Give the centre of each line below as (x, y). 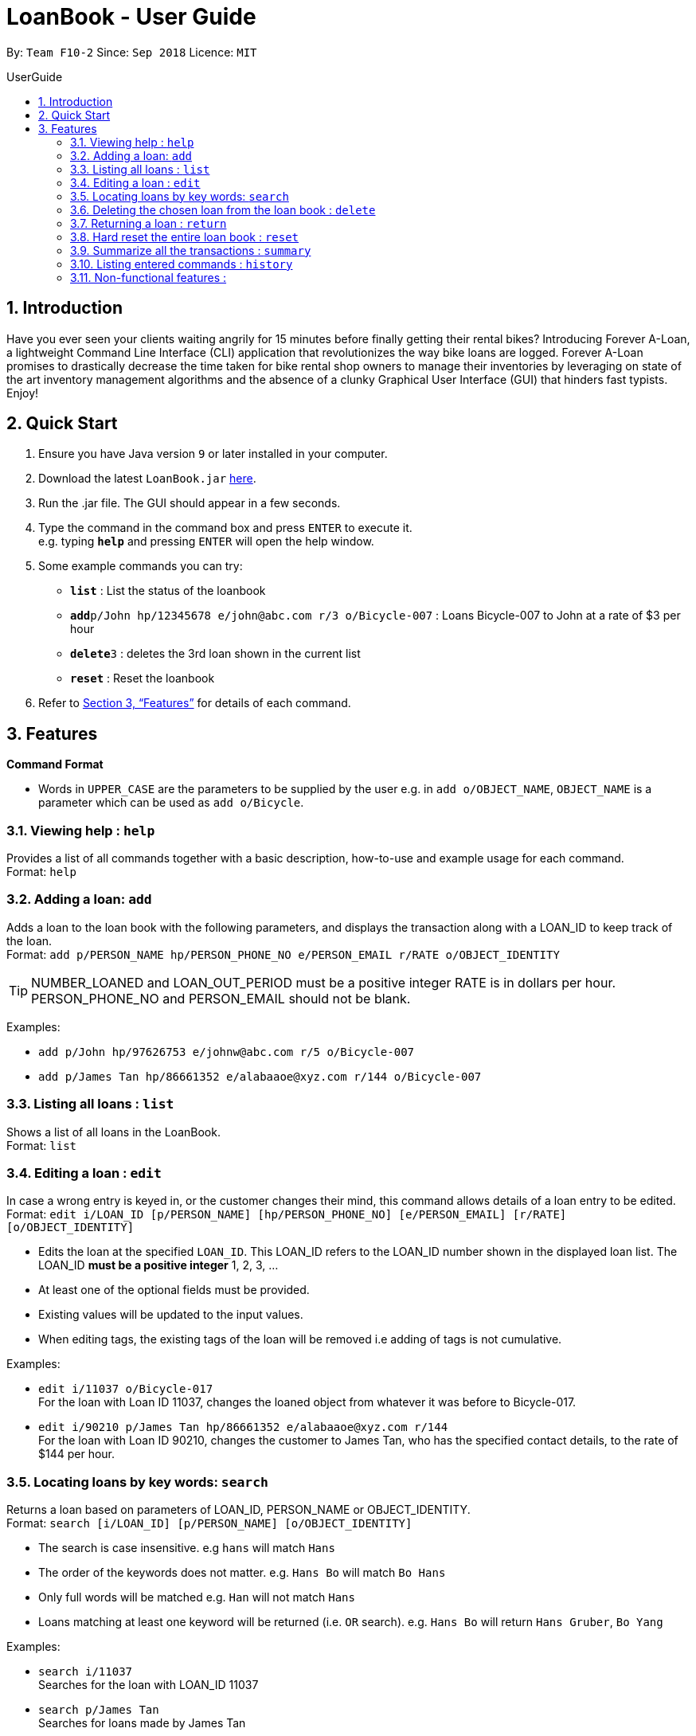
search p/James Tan (99, 1710)
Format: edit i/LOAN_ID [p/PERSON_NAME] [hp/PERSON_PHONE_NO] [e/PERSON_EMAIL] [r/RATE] (287, 1214)
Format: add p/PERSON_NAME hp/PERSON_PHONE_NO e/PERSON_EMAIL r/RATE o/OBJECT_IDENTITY (283, 954)
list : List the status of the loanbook (168, 591)
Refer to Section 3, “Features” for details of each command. (195, 703)
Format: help (41, 872)
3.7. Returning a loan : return (149, 223)
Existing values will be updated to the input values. (171, 1315)
